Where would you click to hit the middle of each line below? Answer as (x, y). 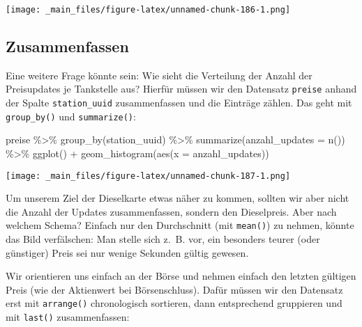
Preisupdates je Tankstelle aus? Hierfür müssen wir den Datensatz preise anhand (181, 89)
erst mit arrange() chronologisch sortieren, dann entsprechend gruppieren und (174, 303)
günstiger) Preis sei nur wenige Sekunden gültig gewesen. (127, 252)
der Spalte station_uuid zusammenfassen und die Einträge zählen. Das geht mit (179, 103)
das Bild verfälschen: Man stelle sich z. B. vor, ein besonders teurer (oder (163, 239)
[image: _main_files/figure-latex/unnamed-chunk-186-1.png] (148, 10)
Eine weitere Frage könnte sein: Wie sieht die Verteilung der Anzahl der (159, 75)
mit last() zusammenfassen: (68, 317)
